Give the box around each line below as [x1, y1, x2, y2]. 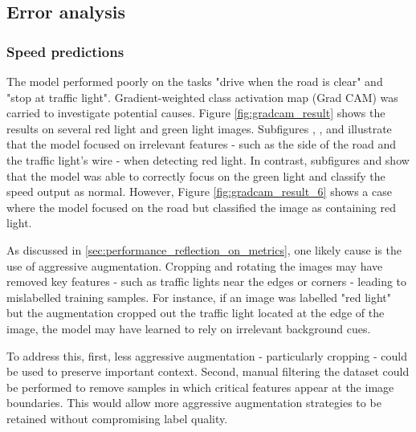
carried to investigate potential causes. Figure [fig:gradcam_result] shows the [6, 104, 385, 121]
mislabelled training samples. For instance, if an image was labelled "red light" [6, 288, 392, 305]
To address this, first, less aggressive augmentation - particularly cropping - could [6, 347, 408, 364]
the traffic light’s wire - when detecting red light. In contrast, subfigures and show [6, 151, 410, 168]
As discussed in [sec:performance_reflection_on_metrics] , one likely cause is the [6, 241, 402, 258]
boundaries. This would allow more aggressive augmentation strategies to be [6, 394, 381, 411]
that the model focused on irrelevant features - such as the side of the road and [6, 136, 397, 153]
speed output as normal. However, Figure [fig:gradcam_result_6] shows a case [6, 183, 392, 200]
